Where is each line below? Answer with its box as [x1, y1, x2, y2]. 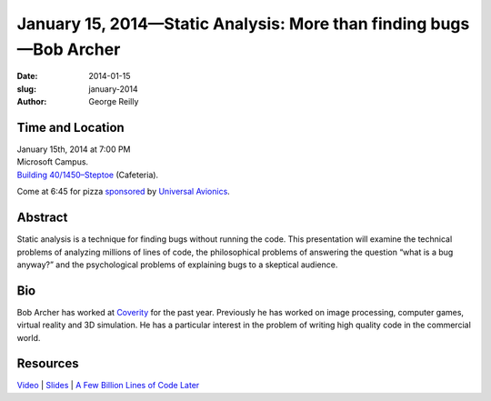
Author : [16, 96, 47, 107]
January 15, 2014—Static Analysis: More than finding [16, 14, 427, 34]
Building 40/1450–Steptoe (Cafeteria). [16, 169, 159, 180]
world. [16, 332, 41, 343]
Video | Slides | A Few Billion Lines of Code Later [16, 380, 200, 391]
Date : [16, 71, 38, 82]
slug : [16, 83, 36, 95]
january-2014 [88, 83, 138, 95]
